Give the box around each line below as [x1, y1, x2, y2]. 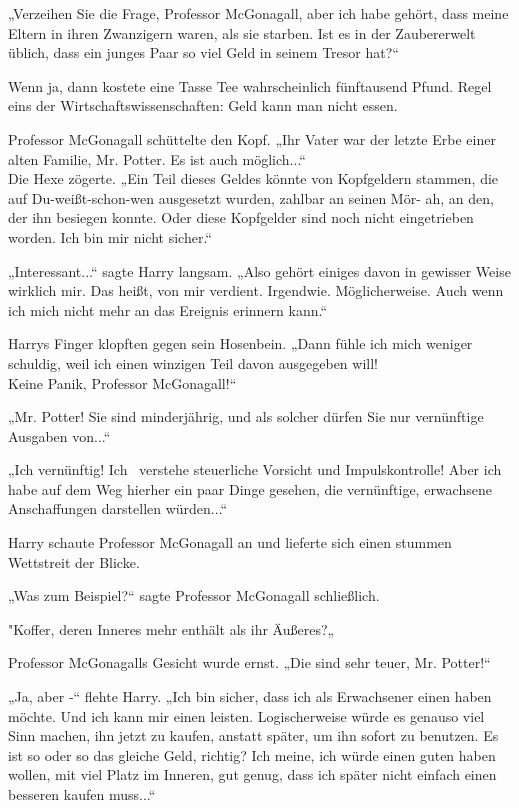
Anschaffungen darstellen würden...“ [8, 498, 228, 519]
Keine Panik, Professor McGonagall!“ [8, 372, 237, 393]
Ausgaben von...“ [8, 425, 111, 446]
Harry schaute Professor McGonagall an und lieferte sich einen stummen [8, 532, 452, 553]
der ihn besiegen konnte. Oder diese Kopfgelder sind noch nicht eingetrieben [8, 207, 474, 228]
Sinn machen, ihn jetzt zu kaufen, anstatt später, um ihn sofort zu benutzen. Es [8, 725, 499, 746]
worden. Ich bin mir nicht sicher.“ [8, 226, 212, 247]
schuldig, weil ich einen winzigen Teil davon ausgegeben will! [8, 352, 378, 373]
